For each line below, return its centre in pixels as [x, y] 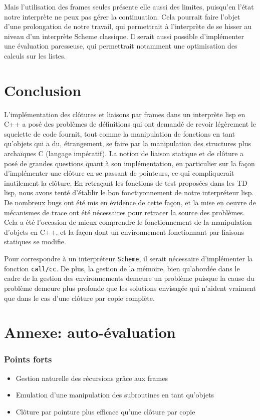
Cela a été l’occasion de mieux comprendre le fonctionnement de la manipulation [128, 222]
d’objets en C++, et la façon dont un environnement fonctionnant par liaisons [124, 232]
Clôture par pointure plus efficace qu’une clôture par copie [105, 411]
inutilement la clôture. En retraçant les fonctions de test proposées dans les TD [126, 182]
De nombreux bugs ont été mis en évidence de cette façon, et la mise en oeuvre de [130, 202]
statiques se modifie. [35, 242]
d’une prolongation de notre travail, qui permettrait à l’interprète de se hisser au [128, 26]
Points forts [28, 359]
